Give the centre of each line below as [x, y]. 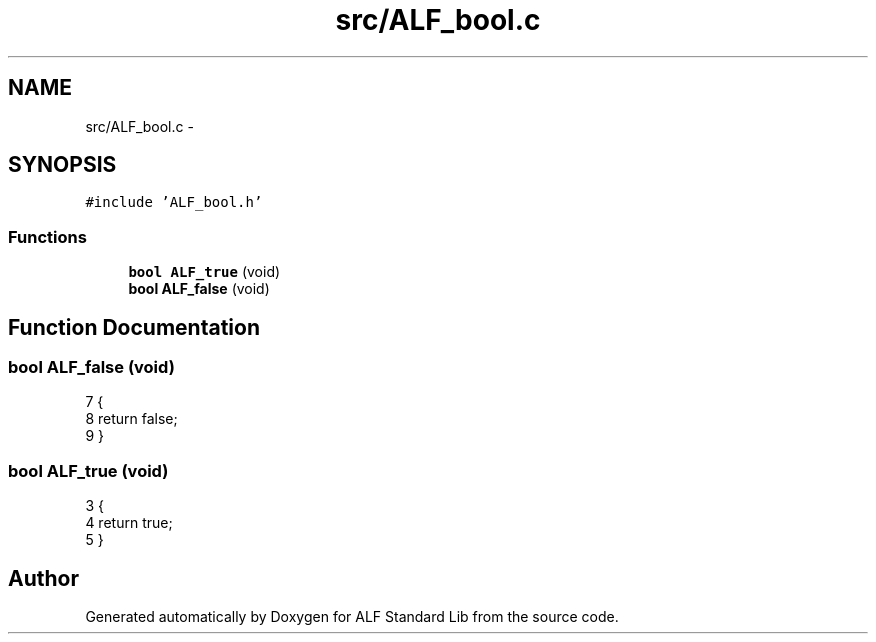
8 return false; [131, 419]
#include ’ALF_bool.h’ [174, 202]
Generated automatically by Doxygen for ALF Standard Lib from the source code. [352, 616]
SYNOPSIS [62, 165]
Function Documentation [134, 327]
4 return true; [129, 523]
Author [43, 578]
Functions [47, 236]
